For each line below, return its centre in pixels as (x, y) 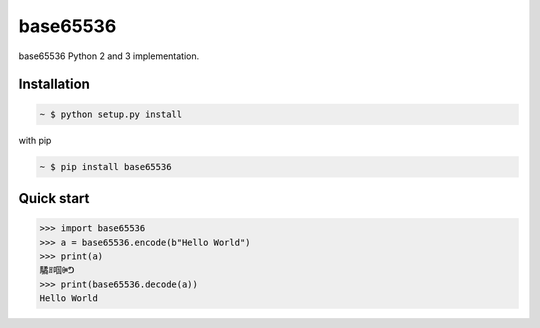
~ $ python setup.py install (111, 114)
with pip (35, 140)
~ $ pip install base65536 (105, 166)
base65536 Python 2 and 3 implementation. (109, 56)
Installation (54, 84)
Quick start (54, 198)
